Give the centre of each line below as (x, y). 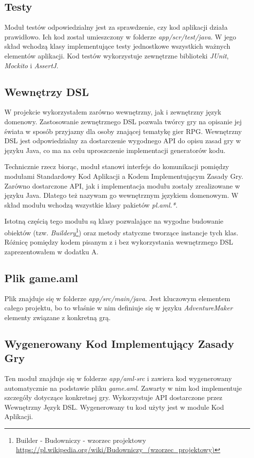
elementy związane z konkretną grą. (58, 317)
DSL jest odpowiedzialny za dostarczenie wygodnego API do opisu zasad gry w (123, 141)
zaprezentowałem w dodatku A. (51, 251)
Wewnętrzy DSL (47, 91)
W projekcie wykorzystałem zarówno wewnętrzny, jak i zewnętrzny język (113, 112)
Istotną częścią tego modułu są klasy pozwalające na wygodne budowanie (114, 221)
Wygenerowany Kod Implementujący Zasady (119, 343)
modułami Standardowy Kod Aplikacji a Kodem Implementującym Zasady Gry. (124, 176)
